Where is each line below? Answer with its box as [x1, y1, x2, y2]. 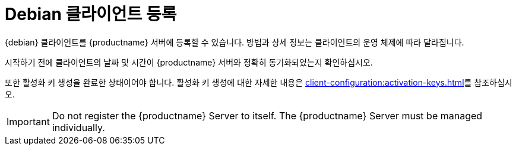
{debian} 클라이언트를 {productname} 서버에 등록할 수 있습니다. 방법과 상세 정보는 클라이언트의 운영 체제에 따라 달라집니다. [5, 37, 464, 47]
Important [7, 115, 50, 128]
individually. [52, 121, 105, 133]
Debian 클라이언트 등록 [5, 4, 177, 24]
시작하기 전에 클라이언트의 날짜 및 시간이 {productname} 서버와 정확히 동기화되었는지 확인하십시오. [5, 57, 373, 67]
